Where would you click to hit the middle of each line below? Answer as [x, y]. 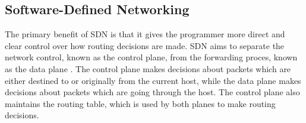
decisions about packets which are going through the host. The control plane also [152, 92]
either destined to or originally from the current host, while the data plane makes [153, 80]
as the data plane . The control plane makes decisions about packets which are [148, 68]
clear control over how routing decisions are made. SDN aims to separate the [145, 45]
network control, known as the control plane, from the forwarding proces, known [151, 57]
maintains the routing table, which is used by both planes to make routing [140, 103]
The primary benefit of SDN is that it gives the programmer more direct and [145, 34]
